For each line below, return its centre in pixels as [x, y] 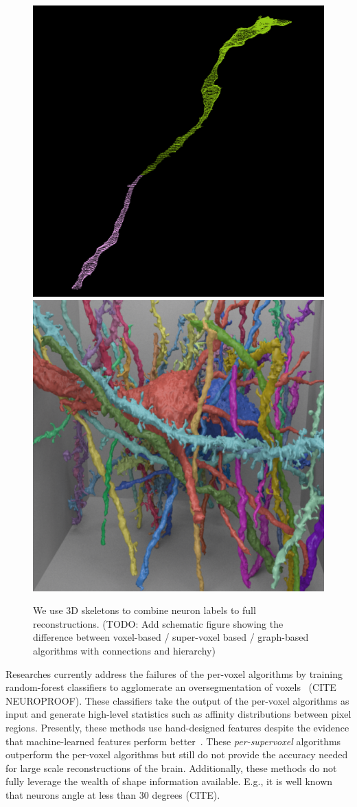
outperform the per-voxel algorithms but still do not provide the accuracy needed [177, 754]
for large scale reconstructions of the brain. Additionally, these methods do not [171, 768]
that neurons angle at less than [71, 794]
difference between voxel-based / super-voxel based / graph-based [171, 637]
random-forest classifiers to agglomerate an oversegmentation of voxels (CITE [171, 687]
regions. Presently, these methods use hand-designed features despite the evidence [177, 727]
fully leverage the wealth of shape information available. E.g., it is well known [169, 781]
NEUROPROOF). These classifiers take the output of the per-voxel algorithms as [177, 700]
